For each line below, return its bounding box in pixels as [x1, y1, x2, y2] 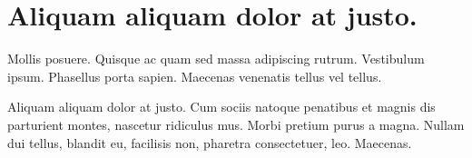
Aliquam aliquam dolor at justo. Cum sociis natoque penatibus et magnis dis [7, 97, 436, 116]
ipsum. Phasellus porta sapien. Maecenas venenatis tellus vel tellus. [7, 66, 382, 85]
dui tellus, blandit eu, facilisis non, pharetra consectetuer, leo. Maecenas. [7, 133, 412, 152]
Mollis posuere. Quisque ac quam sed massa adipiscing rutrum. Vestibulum [7, 49, 425, 68]
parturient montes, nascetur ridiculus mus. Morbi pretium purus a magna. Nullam [7, 114, 465, 133]
